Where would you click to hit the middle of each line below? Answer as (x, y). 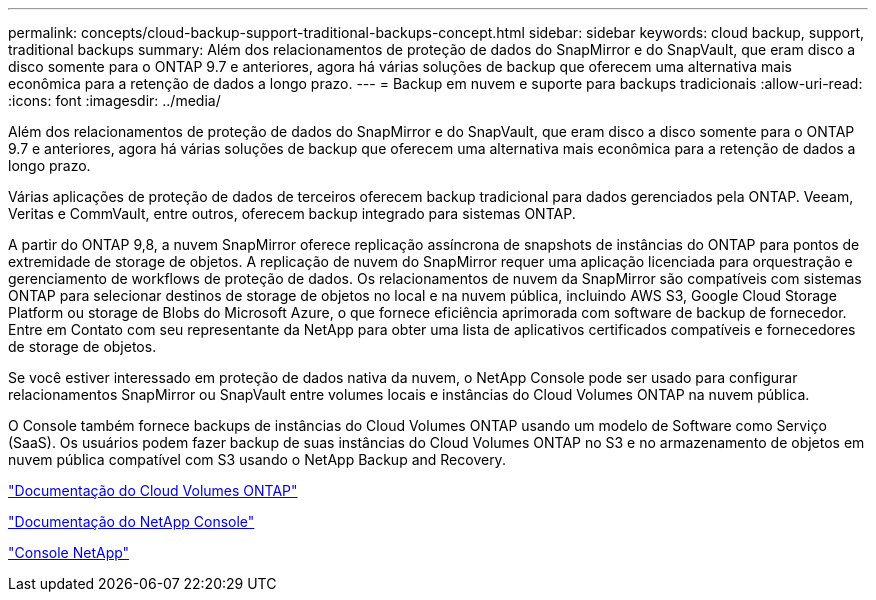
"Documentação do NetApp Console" (131, 521)
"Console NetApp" (69, 552)
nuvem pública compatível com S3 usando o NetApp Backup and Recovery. (257, 459)
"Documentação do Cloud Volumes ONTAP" (153, 490)
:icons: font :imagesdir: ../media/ (114, 100)
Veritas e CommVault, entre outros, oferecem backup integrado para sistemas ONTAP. (292, 213)
